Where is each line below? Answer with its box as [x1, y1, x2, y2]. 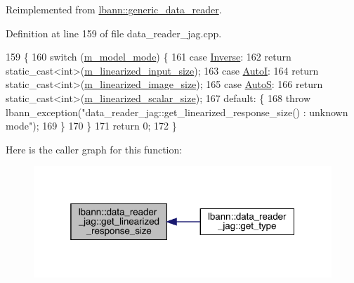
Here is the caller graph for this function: [6, 141, 183, 156]
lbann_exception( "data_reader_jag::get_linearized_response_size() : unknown [6, 104, 348, 119]
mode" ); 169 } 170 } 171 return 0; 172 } [6, 118, 177, 133]
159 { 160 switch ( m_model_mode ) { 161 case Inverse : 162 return [6, 49, 291, 64]
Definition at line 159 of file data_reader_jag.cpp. [6, 25, 222, 40]
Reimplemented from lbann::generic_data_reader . [6, 2, 222, 16]
